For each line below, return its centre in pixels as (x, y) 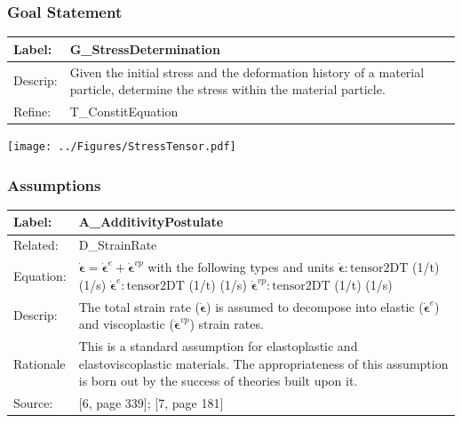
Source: (33, 403)
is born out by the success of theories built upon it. (218, 381)
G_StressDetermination (145, 48)
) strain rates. (227, 324)
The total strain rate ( (139, 306)
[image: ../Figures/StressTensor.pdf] (122, 147)
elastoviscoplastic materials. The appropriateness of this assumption (263, 363)
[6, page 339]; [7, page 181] (151, 403)
